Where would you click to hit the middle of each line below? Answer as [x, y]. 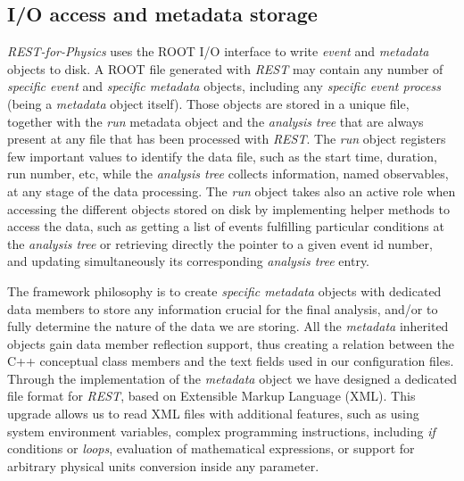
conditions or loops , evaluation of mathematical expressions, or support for [211, 448]
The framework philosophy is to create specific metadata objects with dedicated [224, 290]
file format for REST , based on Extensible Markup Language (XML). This [211, 396]
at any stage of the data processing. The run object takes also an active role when [232, 191]
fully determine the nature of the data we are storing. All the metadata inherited [228, 326]
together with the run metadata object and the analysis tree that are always [215, 121]
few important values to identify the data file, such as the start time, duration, [222, 156]
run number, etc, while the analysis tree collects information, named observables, [228, 174]
